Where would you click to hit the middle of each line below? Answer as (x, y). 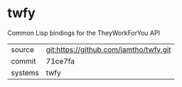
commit (23, 61)
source (22, 49)
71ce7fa (60, 61)
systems (25, 73)
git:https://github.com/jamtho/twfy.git (109, 49)
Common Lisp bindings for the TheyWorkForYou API (84, 33)
